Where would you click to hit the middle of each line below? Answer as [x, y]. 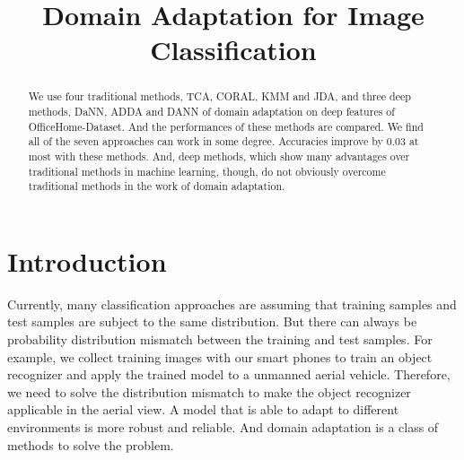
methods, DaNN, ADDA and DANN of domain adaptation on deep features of [211, 112]
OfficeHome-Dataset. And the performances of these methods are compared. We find [226, 126]
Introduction [87, 260]
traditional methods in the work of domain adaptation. [157, 186]
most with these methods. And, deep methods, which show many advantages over [219, 156]
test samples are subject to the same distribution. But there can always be [212, 321]
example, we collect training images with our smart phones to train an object [220, 356]
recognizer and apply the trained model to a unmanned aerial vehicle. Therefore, [229, 374]
